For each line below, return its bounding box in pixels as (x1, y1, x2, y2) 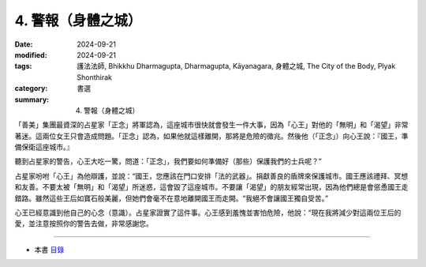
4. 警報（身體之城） (14, 12, 142, 29)
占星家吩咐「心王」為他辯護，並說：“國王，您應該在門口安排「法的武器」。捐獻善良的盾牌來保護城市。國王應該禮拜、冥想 (14, 171, 409, 181)
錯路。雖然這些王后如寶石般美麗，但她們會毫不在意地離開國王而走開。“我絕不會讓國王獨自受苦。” (14, 194, 329, 203)
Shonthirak (77, 72, 112, 82)
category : (14, 84, 48, 93)
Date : (14, 39, 33, 49)
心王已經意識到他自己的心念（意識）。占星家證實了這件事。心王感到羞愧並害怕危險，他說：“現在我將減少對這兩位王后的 (14, 208, 402, 217)
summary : (14, 95, 50, 104)
